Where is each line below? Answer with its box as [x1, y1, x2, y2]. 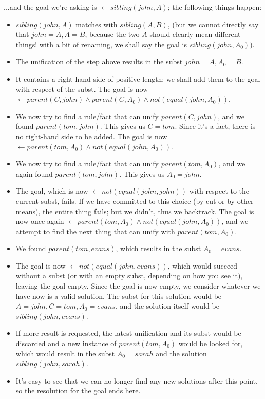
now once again [15, 216, 64, 226]
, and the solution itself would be [115, 300, 219, 311]
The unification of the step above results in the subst [15, 56, 183, 67]
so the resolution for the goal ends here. [15, 385, 141, 396]
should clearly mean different [149, 29, 241, 40]
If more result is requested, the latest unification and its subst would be [15, 328, 241, 338]
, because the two [85, 29, 140, 40]
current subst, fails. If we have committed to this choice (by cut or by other [15, 195, 254, 206]
